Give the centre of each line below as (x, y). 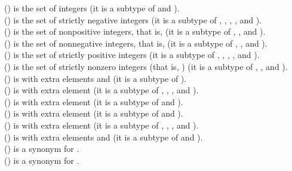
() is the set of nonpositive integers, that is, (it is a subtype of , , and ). (135, 31)
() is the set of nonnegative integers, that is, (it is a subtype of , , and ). (136, 43)
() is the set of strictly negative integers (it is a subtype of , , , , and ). (133, 19)
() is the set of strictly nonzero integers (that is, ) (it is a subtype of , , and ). (146, 66)
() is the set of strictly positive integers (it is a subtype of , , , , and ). (132, 55)
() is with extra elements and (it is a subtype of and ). (104, 137)
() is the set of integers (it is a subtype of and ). (92, 8)
